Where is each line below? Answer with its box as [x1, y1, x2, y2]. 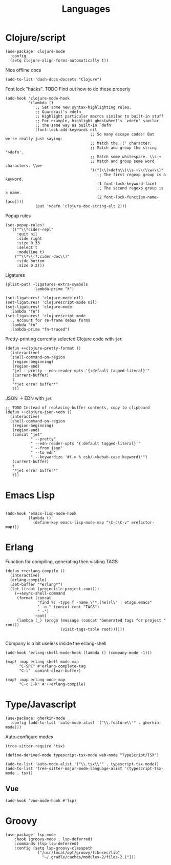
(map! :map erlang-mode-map [5, 677, 66, 682]
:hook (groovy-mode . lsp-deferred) [14, 836, 93, 842]
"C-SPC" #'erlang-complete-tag [18, 663, 86, 669]
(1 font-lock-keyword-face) [97, 181, 157, 186]
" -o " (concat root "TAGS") [37, 604, 100, 609]
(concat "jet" [12, 432, 42, 437]
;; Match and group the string [90, 145, 157, 150]
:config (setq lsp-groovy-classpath [14, 845, 93, 851]
